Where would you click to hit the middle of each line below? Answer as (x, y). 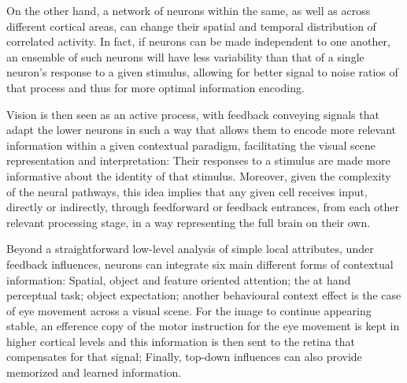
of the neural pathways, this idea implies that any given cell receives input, (187, 191)
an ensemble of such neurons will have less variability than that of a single (185, 56)
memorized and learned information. (94, 372)
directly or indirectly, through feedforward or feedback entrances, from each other (203, 207)
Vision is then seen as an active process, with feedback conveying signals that (193, 114)
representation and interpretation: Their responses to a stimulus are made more (198, 160)
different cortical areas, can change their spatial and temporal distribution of (191, 26)
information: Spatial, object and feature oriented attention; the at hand (179, 279)
